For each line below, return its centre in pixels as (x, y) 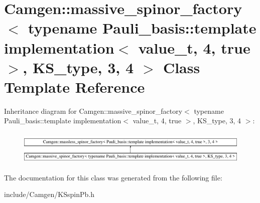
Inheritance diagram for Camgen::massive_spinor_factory (93, 111)
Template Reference (75, 86)
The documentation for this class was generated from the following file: (113, 177)
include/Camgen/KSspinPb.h (49, 194)
